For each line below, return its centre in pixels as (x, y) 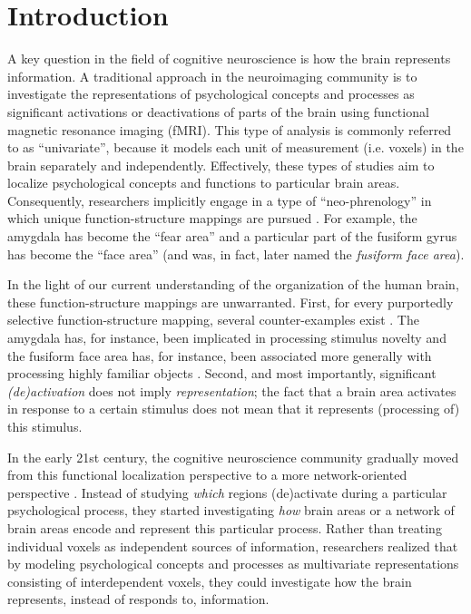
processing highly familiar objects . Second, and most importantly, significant (222, 373)
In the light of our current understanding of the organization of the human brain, (233, 284)
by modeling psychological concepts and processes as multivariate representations (233, 564)
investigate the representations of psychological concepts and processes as (211, 94)
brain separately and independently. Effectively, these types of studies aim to (221, 165)
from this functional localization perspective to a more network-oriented (207, 475)
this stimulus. (45, 426)
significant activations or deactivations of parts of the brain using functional (218, 111)
